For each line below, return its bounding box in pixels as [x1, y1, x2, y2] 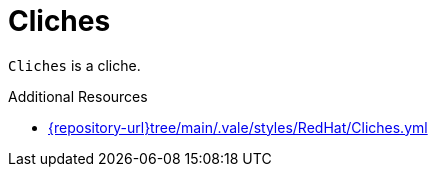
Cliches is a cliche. [8, 56, 141, 74]
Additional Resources [8, 87, 148, 105]
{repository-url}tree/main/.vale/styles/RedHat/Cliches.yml [48, 118, 428, 136]
